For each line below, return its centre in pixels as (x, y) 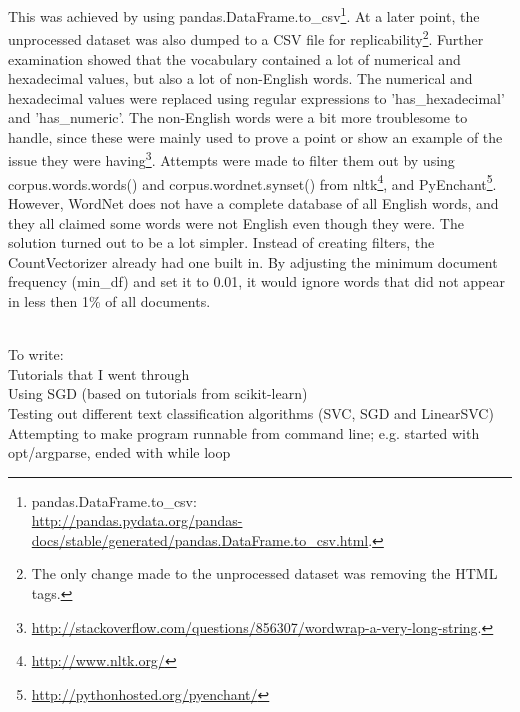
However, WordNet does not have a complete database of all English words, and (253, 202)
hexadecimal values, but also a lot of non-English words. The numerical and (240, 78)
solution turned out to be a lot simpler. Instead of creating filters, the (221, 242)
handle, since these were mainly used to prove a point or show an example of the (255, 136)
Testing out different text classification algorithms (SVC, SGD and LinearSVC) (251, 412)
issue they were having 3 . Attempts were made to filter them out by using (231, 159)
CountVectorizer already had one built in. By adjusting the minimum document (253, 261)
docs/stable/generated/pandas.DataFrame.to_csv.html (200, 539)
